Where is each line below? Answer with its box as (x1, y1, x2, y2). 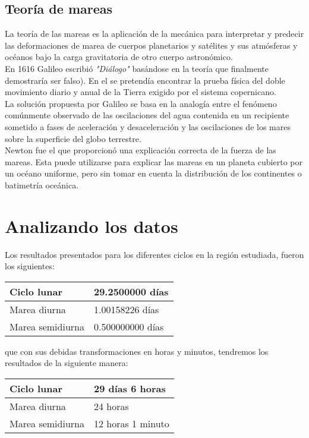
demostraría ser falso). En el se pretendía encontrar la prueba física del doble (5, 74, 285, 86)
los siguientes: (5, 260, 55, 272)
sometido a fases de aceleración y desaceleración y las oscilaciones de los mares (5, 120, 291, 133)
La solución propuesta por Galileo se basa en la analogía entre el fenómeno (5, 97, 277, 109)
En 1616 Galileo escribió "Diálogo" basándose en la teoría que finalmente (5, 62, 269, 74)
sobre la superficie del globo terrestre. (5, 132, 141, 144)
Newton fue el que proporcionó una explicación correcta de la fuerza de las (5, 144, 276, 156)
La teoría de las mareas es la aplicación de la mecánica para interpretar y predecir (5, 27, 304, 40)
